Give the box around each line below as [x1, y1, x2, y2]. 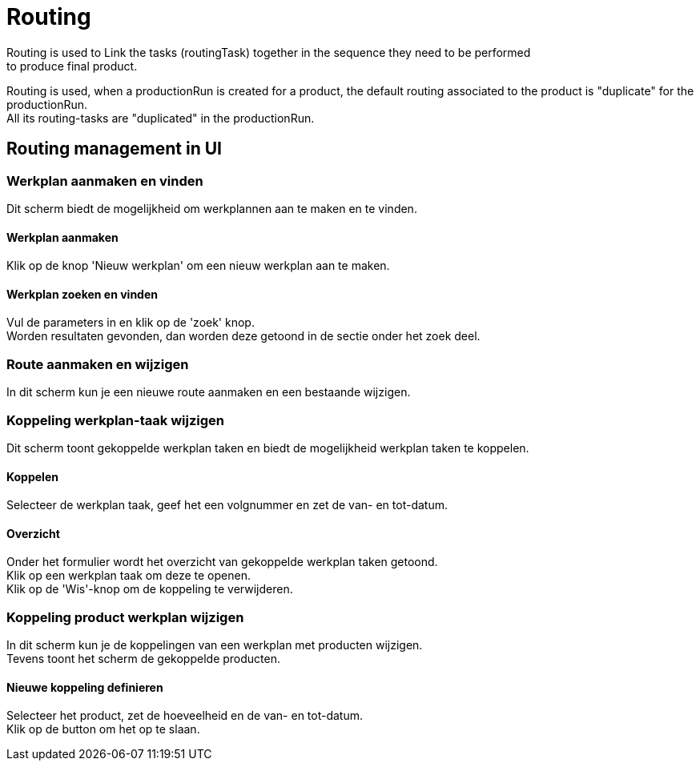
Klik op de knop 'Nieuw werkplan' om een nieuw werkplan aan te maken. [6, 259, 390, 273]
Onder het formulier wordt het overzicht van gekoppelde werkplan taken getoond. [6, 555, 438, 569]
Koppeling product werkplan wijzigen [6, 608, 244, 625]
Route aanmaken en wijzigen [6, 355, 189, 372]
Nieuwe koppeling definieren [6, 680, 163, 694]
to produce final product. [6, 58, 138, 73]
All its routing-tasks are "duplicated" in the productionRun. [6, 110, 315, 125]
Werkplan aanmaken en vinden [6, 172, 203, 189]
